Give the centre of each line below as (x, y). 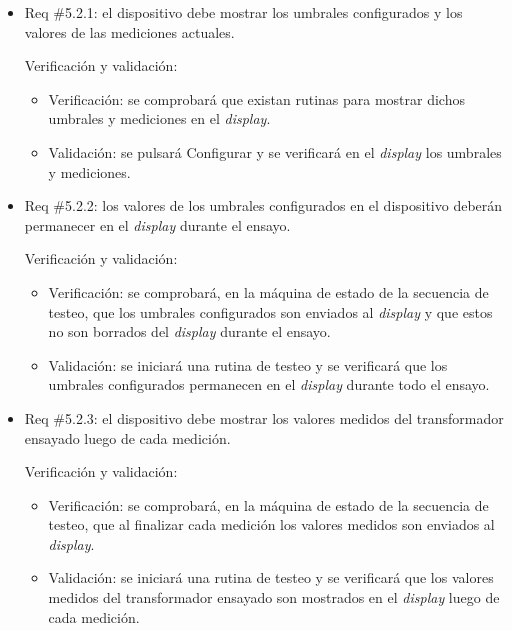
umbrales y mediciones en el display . (159, 118)
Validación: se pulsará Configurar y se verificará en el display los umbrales (275, 151)
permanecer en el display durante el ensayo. (157, 224)
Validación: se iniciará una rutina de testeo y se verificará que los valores (271, 577)
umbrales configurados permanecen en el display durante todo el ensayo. (269, 384)
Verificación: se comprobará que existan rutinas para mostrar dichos (256, 98)
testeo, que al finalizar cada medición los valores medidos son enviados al (271, 524)
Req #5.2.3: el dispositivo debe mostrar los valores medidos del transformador (264, 417)
